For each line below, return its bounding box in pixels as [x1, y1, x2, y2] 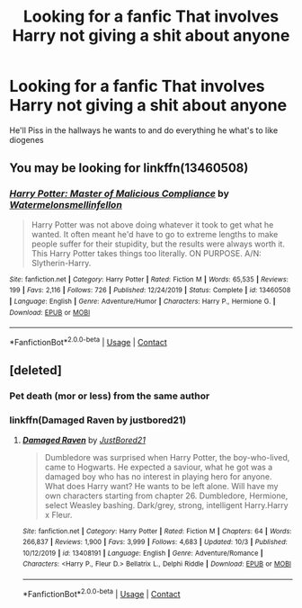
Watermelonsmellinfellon [9, 199, 123, 211]
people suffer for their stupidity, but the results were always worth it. [31, 238, 286, 249]
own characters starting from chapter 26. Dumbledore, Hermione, [44, 490, 289, 501]
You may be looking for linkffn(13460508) [9, 160, 249, 176]
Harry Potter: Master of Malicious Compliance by [9, 187, 229, 200]
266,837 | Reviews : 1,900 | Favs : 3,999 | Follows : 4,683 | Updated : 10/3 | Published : [22, 538, 288, 547]
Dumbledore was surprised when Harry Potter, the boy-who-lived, [44, 452, 290, 462]
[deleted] [9, 362, 63, 379]
